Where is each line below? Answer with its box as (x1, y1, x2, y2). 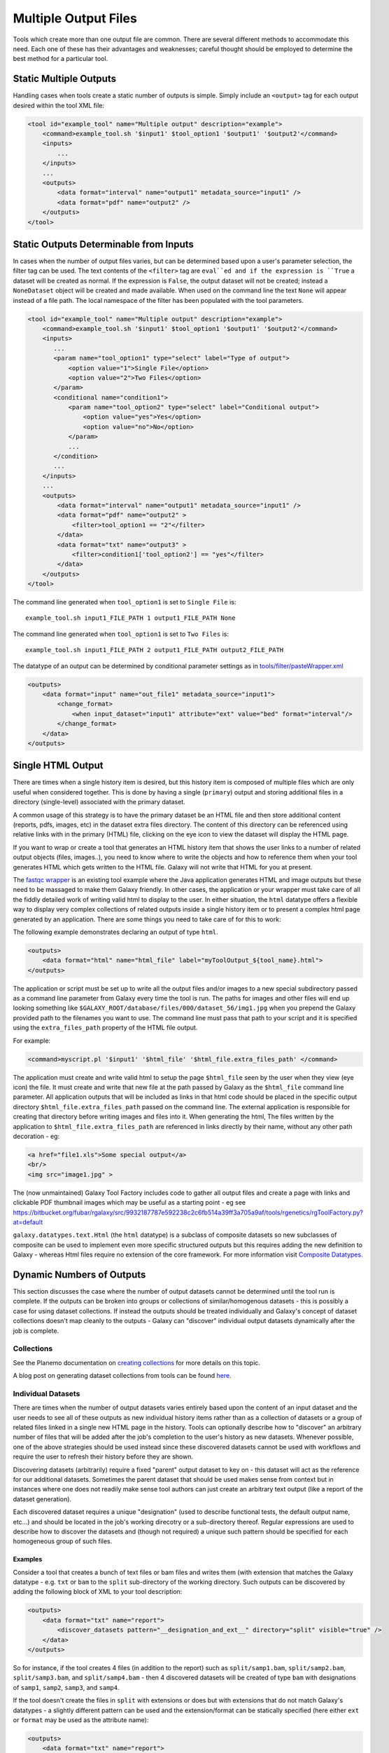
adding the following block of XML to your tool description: (13, 1588, 183, 1596)
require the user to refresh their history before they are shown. (13, 1452, 194, 1461)
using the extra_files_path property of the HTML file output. (13, 1024, 198, 1032)
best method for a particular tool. (13, 55, 108, 63)
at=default (13, 1217, 43, 1226)
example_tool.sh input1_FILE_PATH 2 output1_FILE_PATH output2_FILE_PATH (25, 646, 284, 654)
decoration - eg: (13, 1132, 59, 1140)
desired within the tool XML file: (13, 101, 105, 109)
